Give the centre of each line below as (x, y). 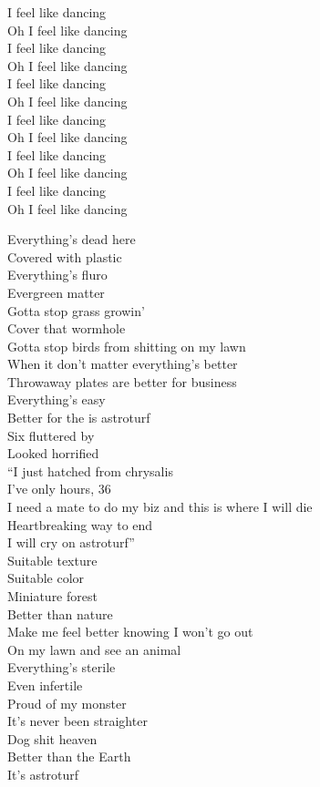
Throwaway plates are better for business (122, 381)
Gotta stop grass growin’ (76, 310)
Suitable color (46, 578)
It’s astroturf (43, 774)
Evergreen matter (56, 292)
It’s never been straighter (77, 721)
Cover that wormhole (67, 328)
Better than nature (60, 613)
